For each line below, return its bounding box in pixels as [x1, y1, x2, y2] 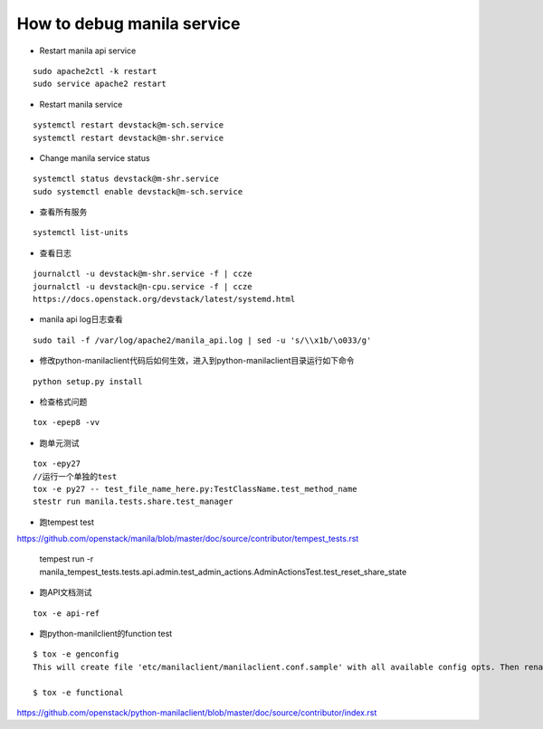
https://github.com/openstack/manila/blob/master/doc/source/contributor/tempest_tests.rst [16, 534, 359, 544]
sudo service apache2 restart [33, 79, 167, 90]
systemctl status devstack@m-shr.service [33, 174, 219, 185]
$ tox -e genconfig [33, 649, 119, 659]
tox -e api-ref [33, 608, 100, 619]
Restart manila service [39, 99, 123, 109]
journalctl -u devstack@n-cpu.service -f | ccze [33, 281, 252, 291]
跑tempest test [39, 516, 95, 527]
